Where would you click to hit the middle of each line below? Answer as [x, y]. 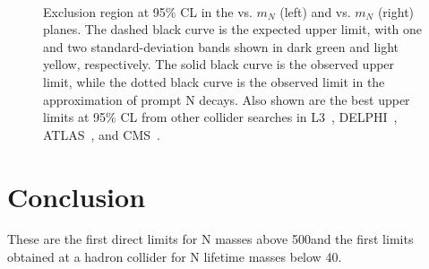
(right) [396, 11]
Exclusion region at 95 [104, 11]
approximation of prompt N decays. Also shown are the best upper [227, 99]
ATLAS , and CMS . [102, 134]
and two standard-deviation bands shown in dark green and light [221, 46]
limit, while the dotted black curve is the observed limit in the [214, 81]
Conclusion [77, 196]
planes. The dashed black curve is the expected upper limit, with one [233, 29]
